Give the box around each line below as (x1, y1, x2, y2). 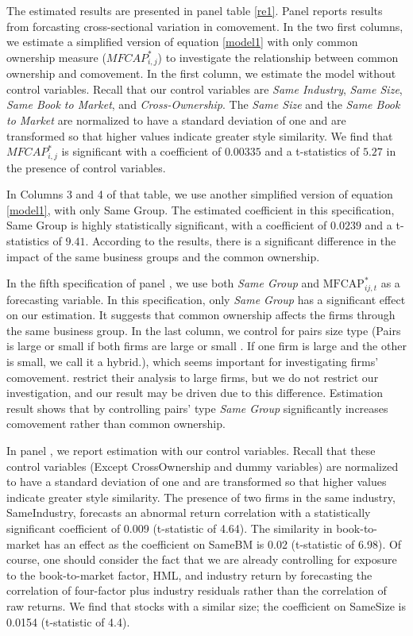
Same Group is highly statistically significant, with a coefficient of (6, 217, 327, 233)
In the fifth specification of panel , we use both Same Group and (6, 275, 320, 291)
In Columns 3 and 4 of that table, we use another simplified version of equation (6, 186, 393, 202)
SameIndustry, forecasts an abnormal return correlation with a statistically (6, 504, 371, 521)
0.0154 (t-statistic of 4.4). (6, 613, 130, 630)
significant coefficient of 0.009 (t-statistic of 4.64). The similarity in (6, 519, 333, 536)
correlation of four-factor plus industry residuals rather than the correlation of (6, 582, 387, 599)
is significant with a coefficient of (61, 143, 222, 160)
